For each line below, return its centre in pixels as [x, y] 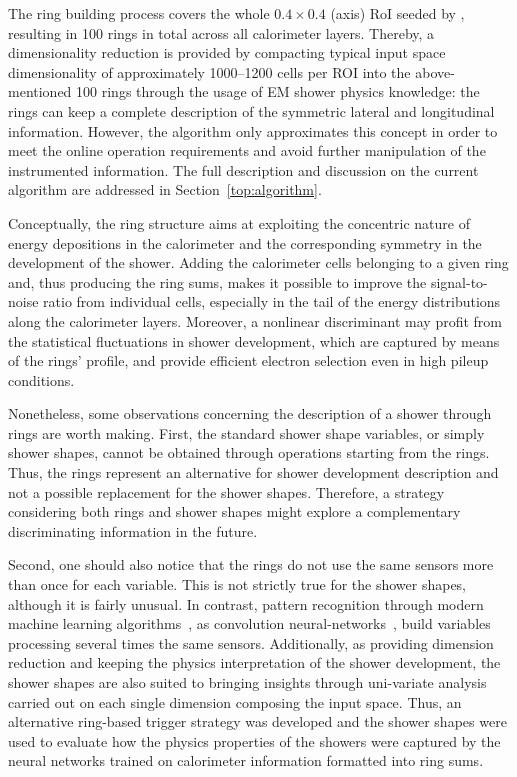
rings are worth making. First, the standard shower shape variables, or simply [246, 432]
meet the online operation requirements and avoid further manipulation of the [247, 150]
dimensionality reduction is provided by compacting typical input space [227, 52]
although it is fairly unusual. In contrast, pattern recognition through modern [246, 603]
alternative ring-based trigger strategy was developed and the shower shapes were [257, 721]
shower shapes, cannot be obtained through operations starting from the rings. [249, 452]
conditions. [41, 379]
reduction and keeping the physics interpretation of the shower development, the [254, 662]
